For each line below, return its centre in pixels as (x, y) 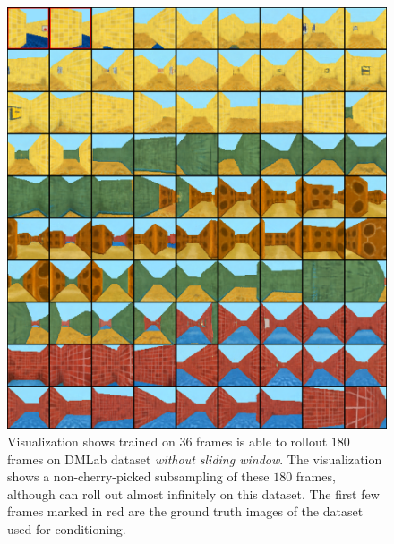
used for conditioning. (67, 528)
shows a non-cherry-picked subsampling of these (138, 476)
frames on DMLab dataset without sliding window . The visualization (195, 459)
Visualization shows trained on (91, 441)
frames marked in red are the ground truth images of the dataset (185, 511)
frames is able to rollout (262, 441)
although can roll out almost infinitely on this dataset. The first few (193, 493)
